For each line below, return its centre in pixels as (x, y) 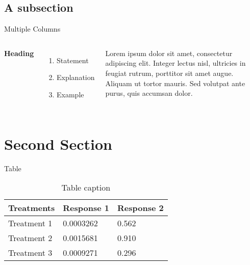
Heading (19, 53)
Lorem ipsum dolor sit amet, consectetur (169, 53)
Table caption (86, 188)
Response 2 (140, 208)
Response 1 (86, 208)
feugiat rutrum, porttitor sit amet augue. (169, 73)
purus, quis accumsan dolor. (149, 93)
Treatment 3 (30, 253)
